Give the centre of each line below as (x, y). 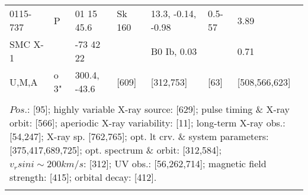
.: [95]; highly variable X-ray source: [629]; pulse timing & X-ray (157, 109)
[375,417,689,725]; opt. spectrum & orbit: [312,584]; (116, 150)
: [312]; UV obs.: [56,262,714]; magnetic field (175, 163)
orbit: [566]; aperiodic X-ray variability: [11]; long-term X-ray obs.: (147, 123)
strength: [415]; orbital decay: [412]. (83, 177)
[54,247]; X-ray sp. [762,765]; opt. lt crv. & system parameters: (139, 136)
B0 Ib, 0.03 (174, 51)
